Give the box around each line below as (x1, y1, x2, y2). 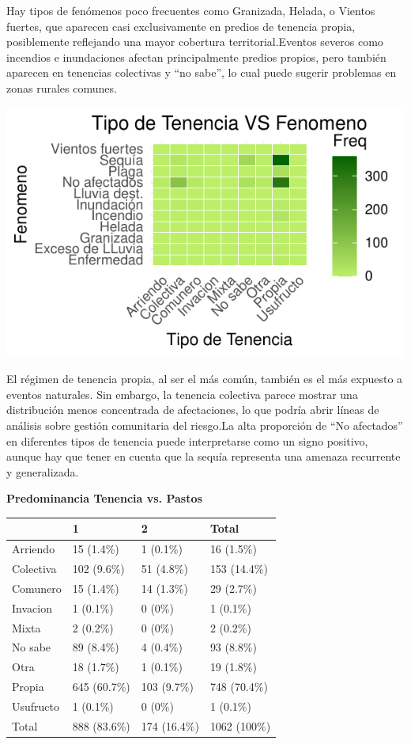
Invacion (12, 599, 52, 616)
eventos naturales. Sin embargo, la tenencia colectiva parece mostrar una (6, 385, 358, 402)
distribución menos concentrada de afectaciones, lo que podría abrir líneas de (6, 401, 379, 418)
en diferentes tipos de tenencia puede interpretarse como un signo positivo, (6, 432, 368, 449)
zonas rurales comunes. (6, 79, 117, 96)
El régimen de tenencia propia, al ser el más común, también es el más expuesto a (6, 370, 403, 387)
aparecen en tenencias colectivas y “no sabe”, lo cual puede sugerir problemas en (6, 64, 397, 81)
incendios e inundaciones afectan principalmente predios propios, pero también (6, 48, 386, 65)
